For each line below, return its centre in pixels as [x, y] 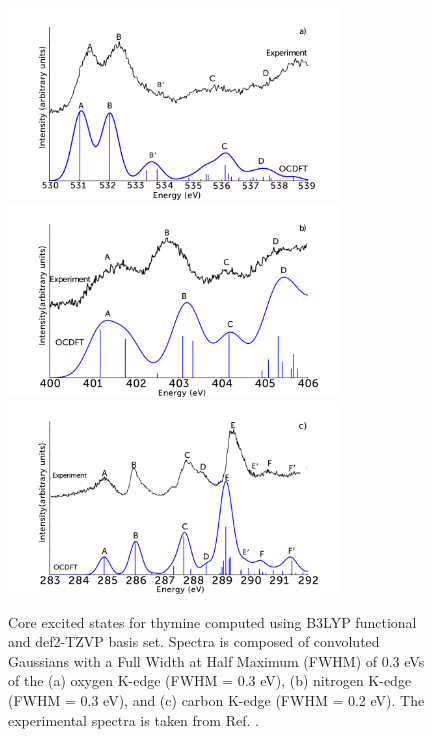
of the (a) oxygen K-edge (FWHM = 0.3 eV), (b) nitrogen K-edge [210, 680]
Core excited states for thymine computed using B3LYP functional [212, 621]
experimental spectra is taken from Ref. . [133, 719]
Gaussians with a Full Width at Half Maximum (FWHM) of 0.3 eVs [216, 660]
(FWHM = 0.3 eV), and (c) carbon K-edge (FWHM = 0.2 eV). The [216, 699]
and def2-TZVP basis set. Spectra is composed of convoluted [194, 641]
